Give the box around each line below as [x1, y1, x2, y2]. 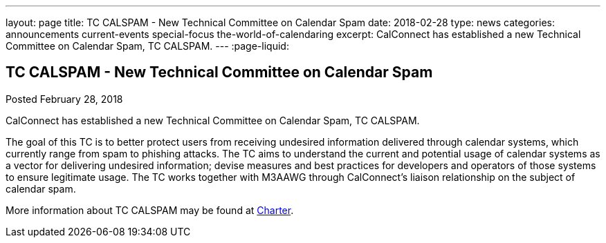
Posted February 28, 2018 [6, 93, 123, 105]
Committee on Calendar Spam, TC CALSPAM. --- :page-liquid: [6, 40, 289, 52]
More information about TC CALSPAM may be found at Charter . [6, 204, 294, 216]
